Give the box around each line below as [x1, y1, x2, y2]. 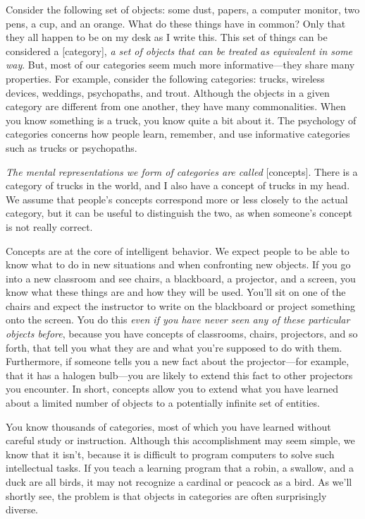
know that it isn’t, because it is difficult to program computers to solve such [6, 446, 335, 461]
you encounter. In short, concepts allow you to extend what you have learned [6, 381, 338, 396]
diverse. [6, 502, 39, 517]
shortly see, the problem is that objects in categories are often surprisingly [6, 488, 327, 503]
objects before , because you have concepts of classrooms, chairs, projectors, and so [6, 326, 358, 341]
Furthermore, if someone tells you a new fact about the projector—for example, [6, 354, 349, 369]
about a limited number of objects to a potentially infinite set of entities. [6, 395, 320, 410]
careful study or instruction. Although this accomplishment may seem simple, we [6, 433, 355, 448]
